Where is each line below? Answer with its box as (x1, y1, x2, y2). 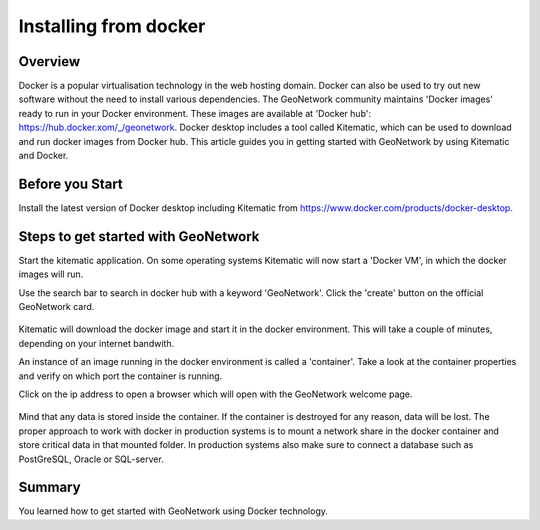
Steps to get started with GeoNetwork (18, 228, 260, 245)
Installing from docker (18, 15, 206, 37)
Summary (18, 479, 81, 496)
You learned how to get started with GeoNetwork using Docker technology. (18, 505, 329, 517)
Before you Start (18, 175, 124, 192)
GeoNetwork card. (18, 301, 95, 312)
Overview (18, 53, 81, 70)
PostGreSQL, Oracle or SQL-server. (18, 453, 164, 465)
